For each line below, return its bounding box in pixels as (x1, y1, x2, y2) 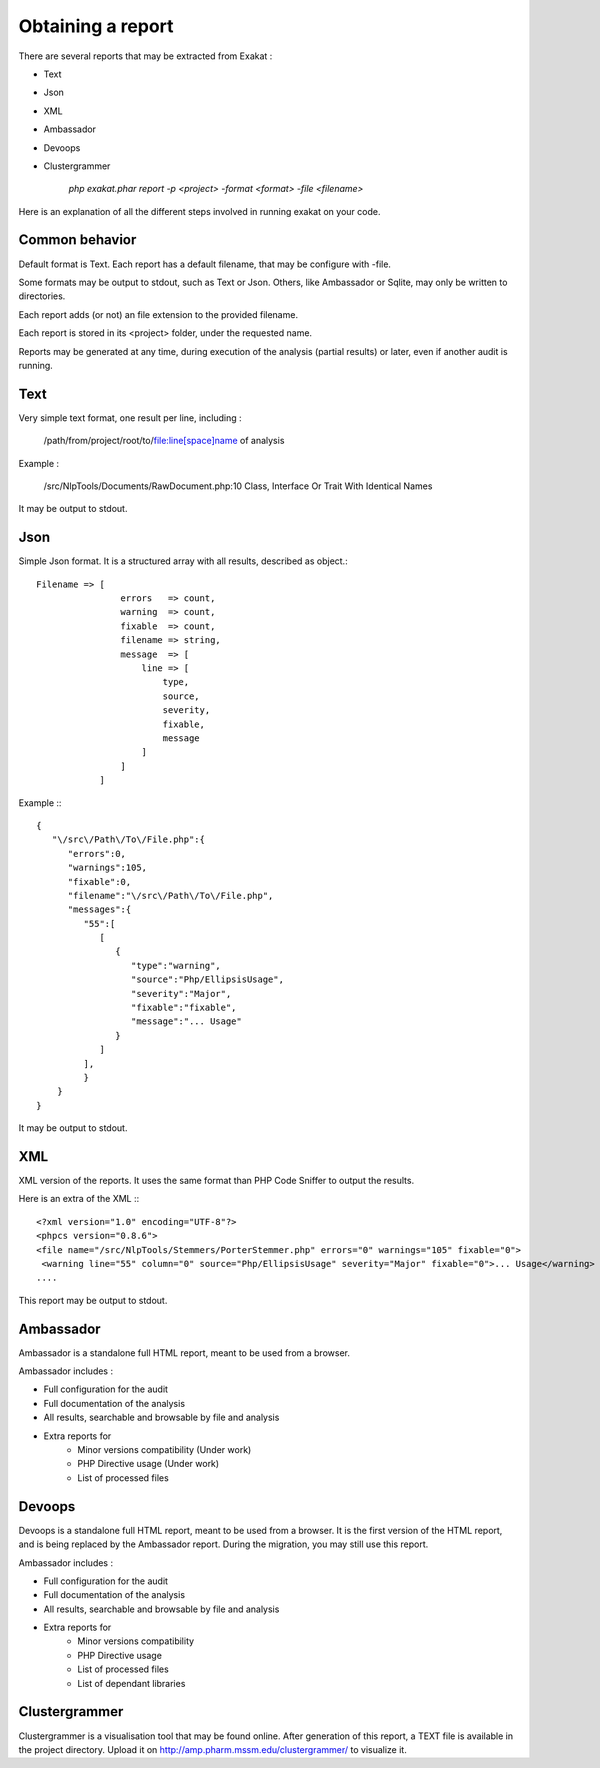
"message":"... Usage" (130, 1016, 242, 1027)
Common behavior (18, 231, 137, 249)
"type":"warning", (130, 960, 222, 971)
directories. (18, 290, 66, 302)
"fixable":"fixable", (130, 1002, 237, 1014)
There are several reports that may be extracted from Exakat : (18, 50, 273, 62)
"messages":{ (67, 904, 132, 915)
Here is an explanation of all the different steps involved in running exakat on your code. (18, 205, 381, 217)
